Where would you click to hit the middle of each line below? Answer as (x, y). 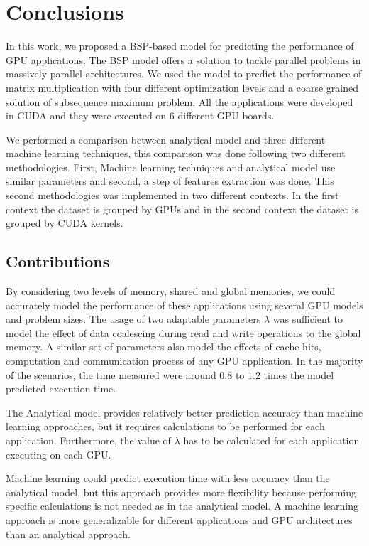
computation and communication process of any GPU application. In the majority (184, 361)
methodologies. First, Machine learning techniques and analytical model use (171, 167)
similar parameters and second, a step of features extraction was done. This (170, 181)
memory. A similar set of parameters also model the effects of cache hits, (164, 347)
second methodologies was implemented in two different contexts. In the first (172, 195)
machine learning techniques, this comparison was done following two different (176, 153)
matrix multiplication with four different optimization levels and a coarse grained (182, 87)
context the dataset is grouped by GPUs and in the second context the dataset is (182, 209)
